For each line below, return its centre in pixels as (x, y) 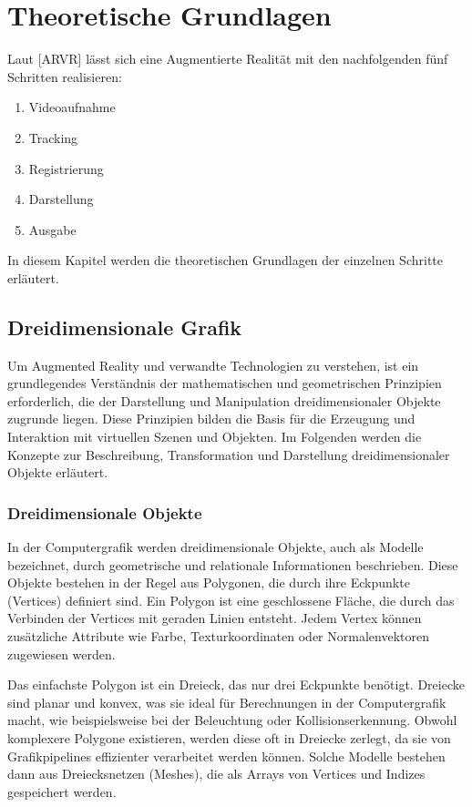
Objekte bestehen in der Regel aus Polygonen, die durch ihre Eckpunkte (209, 582)
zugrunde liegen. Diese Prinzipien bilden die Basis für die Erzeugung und (211, 419)
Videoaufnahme (72, 107)
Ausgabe (52, 229)
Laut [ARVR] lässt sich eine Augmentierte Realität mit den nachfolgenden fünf (228, 59)
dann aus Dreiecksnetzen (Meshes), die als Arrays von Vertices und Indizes (216, 774)
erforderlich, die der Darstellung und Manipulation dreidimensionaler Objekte (224, 400)
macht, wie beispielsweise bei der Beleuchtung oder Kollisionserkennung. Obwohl (232, 720)
